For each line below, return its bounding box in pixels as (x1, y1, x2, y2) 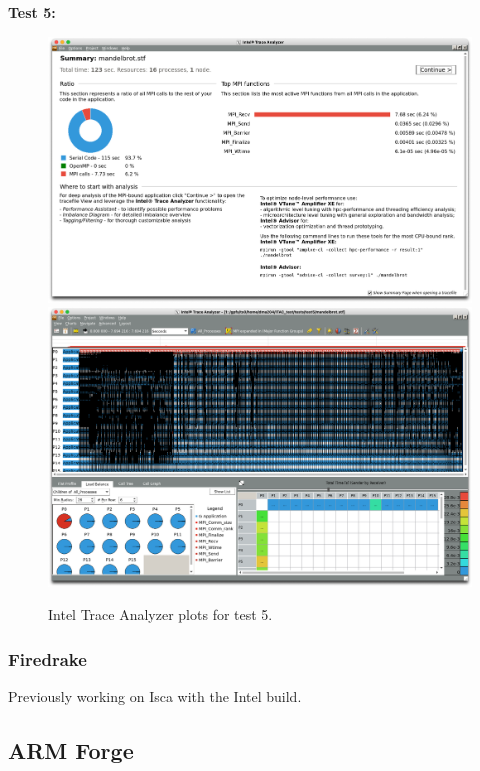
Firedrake (8, 646, 87, 671)
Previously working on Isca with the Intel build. (8, 686, 302, 707)
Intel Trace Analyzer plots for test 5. (48, 604, 273, 625)
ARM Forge (8, 735, 134, 766)
